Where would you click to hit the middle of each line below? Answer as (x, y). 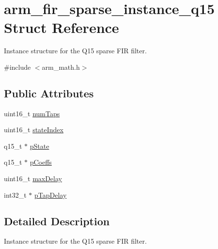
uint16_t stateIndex (34, 130)
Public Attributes (49, 93)
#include (17, 67)
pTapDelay (51, 195)
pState (39, 146)
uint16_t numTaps (32, 113)
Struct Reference (62, 27)
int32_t (15, 195)
